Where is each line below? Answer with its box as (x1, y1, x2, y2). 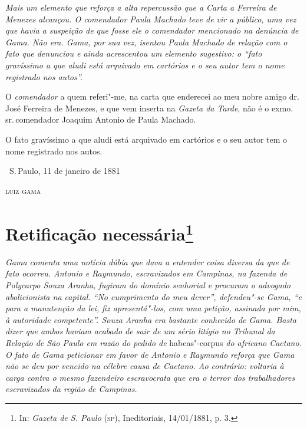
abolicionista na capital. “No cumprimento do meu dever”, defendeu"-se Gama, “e (5, 290, 302, 302)
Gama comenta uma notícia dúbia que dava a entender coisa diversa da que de (5, 255, 290, 268)
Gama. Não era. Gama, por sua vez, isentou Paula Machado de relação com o (5, 35, 288, 48)
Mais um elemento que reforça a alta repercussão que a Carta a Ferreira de (5, 1, 277, 13)
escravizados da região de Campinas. (5, 383, 137, 395)
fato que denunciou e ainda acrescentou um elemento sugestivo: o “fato (5, 47, 262, 60)
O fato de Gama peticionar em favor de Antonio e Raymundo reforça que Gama (5, 348, 295, 360)
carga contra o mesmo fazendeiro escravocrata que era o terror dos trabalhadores (5, 371, 295, 383)
